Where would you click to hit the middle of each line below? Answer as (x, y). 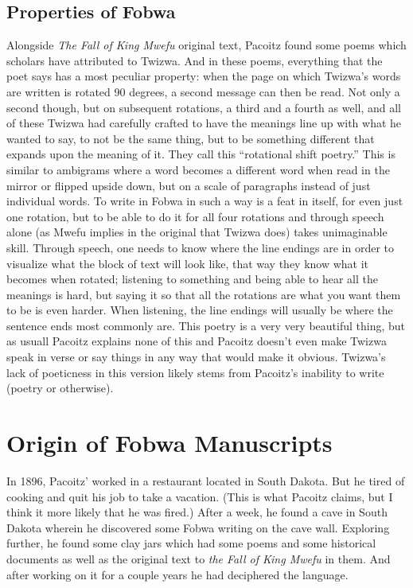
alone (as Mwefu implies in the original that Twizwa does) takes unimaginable (197, 232)
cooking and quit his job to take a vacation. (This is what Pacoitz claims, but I (200, 496)
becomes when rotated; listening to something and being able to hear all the (192, 279)
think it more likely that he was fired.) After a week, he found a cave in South (197, 512)
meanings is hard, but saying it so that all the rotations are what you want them (204, 294)
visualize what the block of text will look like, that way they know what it (188, 263)
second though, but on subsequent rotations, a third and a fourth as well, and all (204, 107)
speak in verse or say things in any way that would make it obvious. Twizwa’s (196, 357)
